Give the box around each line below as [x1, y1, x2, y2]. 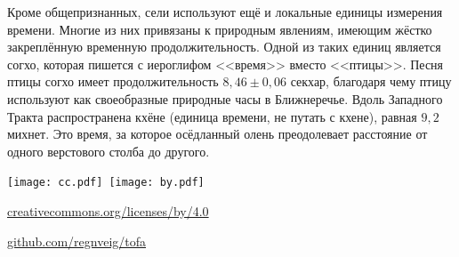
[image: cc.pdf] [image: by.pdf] [7, 176, 205, 189]
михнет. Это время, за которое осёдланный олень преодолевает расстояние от [7, 124, 428, 143]
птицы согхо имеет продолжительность [7, 72, 219, 91]
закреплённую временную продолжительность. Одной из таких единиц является [7, 37, 441, 56]
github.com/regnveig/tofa [7, 231, 147, 250]
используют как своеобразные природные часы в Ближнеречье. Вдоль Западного [7, 89, 443, 108]
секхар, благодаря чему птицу [290, 72, 452, 91]
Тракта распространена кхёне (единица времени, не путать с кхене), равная [7, 107, 417, 125]
